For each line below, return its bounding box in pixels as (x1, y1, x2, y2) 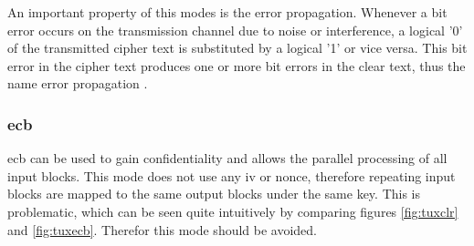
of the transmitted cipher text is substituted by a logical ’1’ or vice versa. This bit (7, 38, 468, 57)
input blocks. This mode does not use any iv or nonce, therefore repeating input (7, 166, 456, 185)
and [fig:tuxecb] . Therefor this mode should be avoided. (7, 220, 318, 239)
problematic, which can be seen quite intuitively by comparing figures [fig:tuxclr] (7, 201, 458, 220)
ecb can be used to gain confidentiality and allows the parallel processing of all (7, 149, 448, 168)
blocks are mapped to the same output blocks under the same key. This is (7, 184, 421, 203)
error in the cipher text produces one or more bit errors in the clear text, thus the (7, 56, 466, 75)
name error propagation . (7, 74, 148, 93)
